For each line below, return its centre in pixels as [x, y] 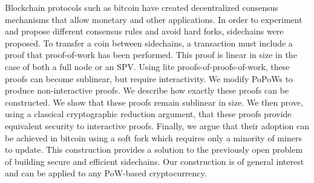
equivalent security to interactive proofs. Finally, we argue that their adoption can [157, 125]
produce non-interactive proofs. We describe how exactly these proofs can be [147, 90]
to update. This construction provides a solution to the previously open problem [154, 149]
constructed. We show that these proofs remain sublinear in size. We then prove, [154, 102]
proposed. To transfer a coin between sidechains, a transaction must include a [149, 43]
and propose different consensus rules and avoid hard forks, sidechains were [144, 31]
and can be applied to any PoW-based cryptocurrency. [106, 173]
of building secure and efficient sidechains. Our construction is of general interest [155, 161]
